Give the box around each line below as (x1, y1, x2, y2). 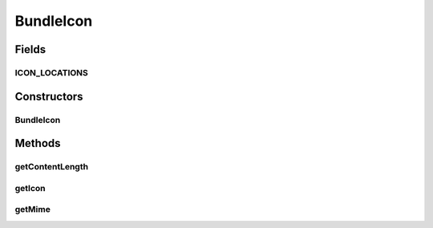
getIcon (14, 182, 46, 193)
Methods (14, 136, 61, 150)
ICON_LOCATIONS (14, 67, 88, 78)
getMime (14, 204, 51, 215)
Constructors (14, 89, 83, 104)
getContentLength (14, 161, 88, 173)
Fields (14, 43, 47, 56)
